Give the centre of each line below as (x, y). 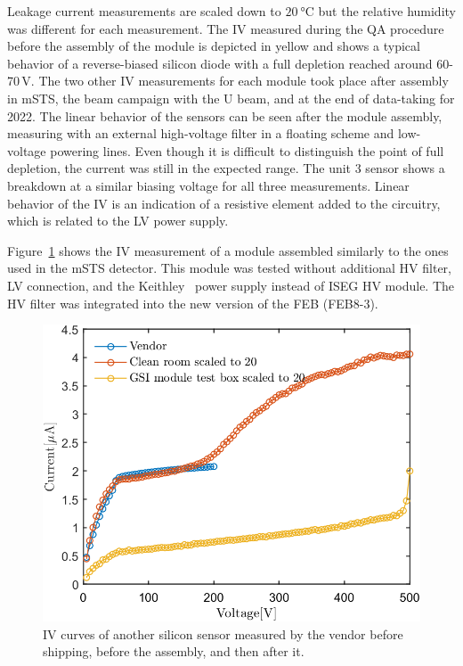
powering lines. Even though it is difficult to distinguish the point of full (247, 150)
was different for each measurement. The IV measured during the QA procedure (226, 28)
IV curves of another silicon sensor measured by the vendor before (223, 633)
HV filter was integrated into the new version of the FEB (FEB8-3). (193, 303)
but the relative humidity (387, 11)
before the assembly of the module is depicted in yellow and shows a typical (214, 46)
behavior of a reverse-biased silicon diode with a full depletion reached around (220, 63)
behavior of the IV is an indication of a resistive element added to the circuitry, (224, 203)
